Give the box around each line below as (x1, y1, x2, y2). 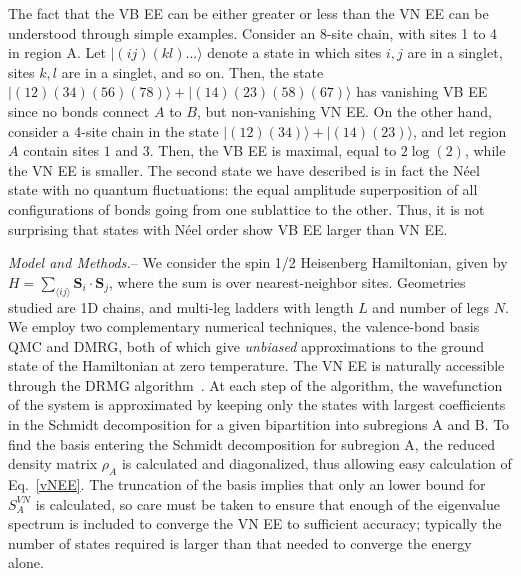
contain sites (23, 140, 100, 161)
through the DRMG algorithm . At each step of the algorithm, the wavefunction (8, 374, 503, 395)
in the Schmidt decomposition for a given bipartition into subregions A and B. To (8, 414, 510, 435)
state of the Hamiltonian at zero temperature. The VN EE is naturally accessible (8, 355, 505, 376)
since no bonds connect (8, 100, 150, 121)
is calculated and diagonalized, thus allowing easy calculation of (121, 453, 512, 474)
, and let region (412, 120, 507, 141)
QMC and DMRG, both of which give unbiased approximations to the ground (8, 335, 485, 356)
